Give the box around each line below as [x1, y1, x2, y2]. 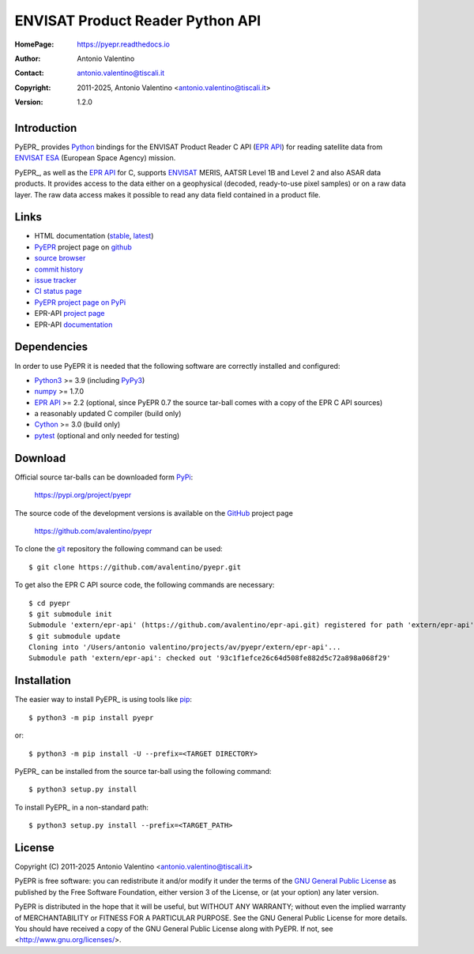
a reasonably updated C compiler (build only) [34, 409, 182, 419]
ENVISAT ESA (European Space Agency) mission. [14, 153, 176, 163]
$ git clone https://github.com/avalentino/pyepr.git [28, 562, 241, 572]
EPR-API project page [34, 309, 106, 318]
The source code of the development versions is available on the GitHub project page [14, 508, 294, 517]
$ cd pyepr [28, 599, 71, 607]
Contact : [14, 68, 45, 78]
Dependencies [14, 340, 88, 354]
